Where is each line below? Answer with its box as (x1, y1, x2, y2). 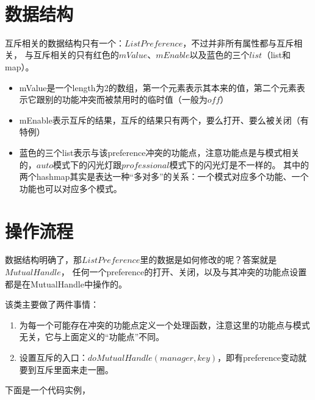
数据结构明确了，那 (5, 253, 82, 266)
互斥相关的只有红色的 (33, 48, 119, 61)
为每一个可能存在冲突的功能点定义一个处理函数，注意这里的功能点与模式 (19, 318, 310, 331)
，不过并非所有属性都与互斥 (183, 36, 294, 49)
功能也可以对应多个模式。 (19, 182, 122, 194)
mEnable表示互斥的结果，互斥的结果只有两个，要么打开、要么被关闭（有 (19, 113, 309, 126)
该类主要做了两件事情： (5, 298, 99, 311)
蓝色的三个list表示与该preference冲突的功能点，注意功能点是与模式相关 (19, 146, 300, 158)
